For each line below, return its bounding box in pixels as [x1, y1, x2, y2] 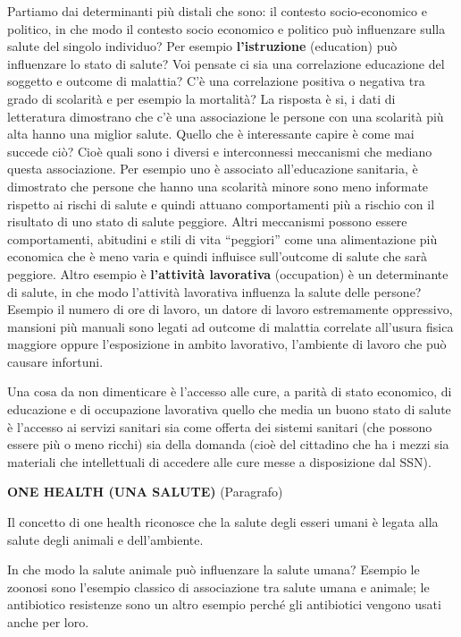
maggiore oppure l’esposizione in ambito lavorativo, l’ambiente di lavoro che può [7, 335, 447, 353]
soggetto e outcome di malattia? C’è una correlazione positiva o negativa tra [7, 72, 425, 90]
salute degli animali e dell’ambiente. [7, 530, 204, 548]
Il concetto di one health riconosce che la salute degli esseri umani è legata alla [7, 513, 439, 531]
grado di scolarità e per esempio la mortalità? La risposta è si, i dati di [7, 89, 396, 107]
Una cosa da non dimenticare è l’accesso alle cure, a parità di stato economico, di [7, 382, 452, 401]
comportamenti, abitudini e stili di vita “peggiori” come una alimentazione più [7, 229, 438, 248]
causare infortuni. [7, 352, 104, 370]
